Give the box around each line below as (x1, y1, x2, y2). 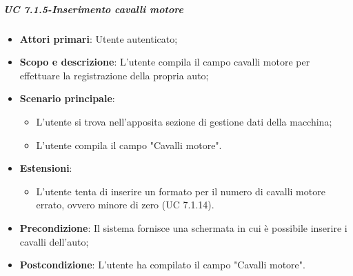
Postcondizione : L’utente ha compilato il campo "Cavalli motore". (19, 257, 305, 272)
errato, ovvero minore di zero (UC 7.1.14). (36, 197, 214, 212)
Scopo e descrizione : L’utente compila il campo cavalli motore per (19, 55, 310, 69)
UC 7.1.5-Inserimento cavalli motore (3, 1, 183, 16)
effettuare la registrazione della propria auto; (19, 68, 209, 82)
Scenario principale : (19, 91, 115, 106)
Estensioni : (19, 161, 72, 175)
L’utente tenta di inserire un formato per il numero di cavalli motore (36, 184, 325, 198)
